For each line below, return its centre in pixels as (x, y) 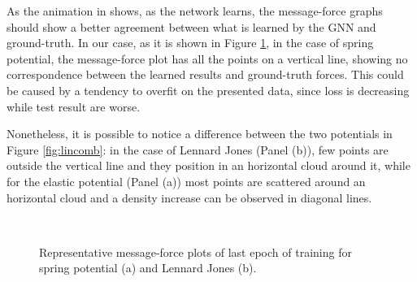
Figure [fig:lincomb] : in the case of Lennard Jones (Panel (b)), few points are (198, 149)
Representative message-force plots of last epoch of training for (195, 252)
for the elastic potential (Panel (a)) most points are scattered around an (186, 181)
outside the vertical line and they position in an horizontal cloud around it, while (208, 165)
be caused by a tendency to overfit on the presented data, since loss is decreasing (208, 90)
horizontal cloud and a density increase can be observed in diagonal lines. (189, 197)
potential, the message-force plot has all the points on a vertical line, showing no (207, 58)
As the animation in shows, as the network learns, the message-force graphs (195, 11)
